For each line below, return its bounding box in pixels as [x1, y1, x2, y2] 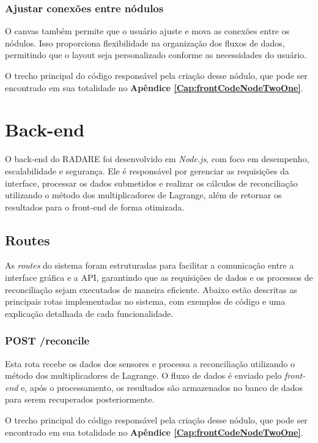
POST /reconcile [5, 333, 90, 348]
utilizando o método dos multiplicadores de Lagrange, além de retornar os [5, 188, 282, 201]
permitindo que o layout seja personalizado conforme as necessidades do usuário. [5, 48, 307, 61]
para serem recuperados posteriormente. [5, 393, 155, 406]
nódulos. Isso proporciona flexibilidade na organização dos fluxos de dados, [5, 36, 285, 49]
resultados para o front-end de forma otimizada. [5, 200, 185, 213]
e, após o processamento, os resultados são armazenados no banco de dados [21, 381, 303, 393]
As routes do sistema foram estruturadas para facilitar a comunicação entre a [5, 259, 294, 272]
